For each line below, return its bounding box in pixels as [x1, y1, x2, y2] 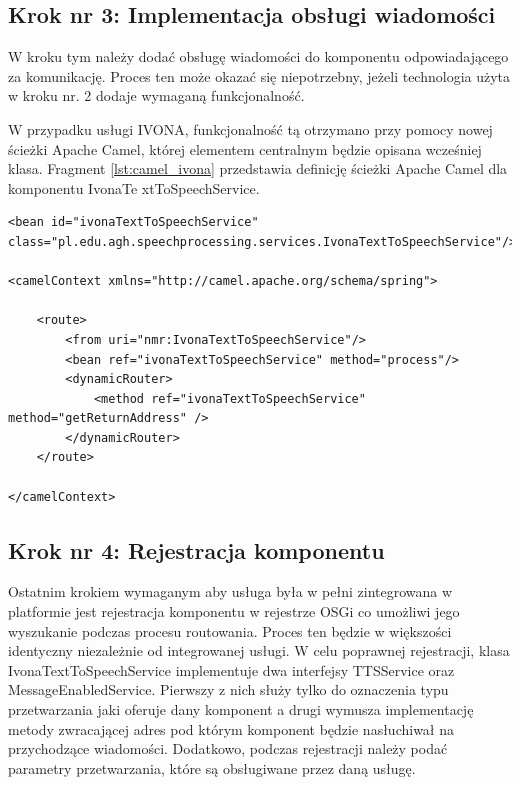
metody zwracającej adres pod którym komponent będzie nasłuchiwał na [8, 718, 455, 739]
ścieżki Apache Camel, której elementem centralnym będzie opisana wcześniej [8, 138, 482, 159]
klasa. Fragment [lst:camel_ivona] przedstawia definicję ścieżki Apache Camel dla [8, 158, 508, 179]
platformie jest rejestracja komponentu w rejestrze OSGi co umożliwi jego [8, 601, 460, 622]
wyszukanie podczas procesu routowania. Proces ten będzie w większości [8, 620, 452, 641]
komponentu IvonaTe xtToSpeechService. [8, 177, 260, 198]
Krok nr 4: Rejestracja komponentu [8, 534, 385, 565]
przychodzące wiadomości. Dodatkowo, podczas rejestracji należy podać [8, 738, 448, 759]
